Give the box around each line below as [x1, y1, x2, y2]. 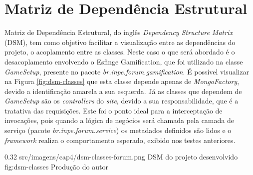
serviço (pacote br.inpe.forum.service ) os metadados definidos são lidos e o [4, 125, 232, 135]
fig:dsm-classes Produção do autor [4, 161, 108, 171]
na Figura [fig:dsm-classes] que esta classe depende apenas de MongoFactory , [4, 76, 240, 86]
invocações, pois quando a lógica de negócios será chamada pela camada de [4, 115, 234, 125]
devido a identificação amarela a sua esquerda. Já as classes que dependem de [4, 85, 242, 96]
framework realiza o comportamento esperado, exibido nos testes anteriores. [4, 134, 236, 145]
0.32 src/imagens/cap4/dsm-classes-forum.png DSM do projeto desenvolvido [4, 151, 238, 162]
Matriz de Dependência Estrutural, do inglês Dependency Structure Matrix [4, 27, 233, 37]
